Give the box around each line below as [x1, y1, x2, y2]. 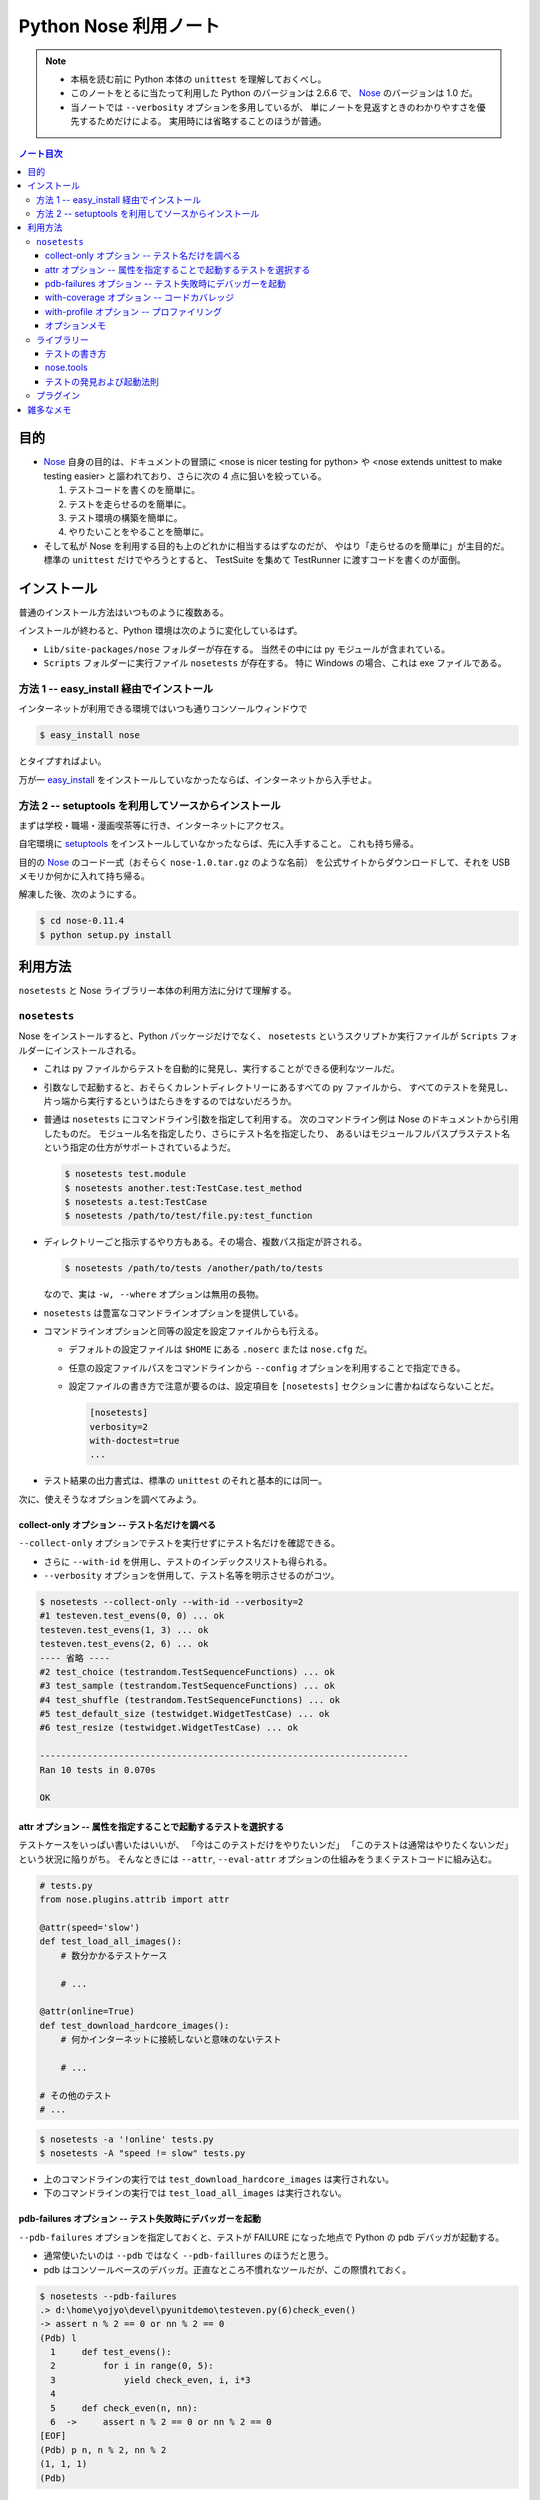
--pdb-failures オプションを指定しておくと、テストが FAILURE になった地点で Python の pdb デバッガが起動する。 [18, 2231, 505, 2243]
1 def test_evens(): [50, 2346, 172, 2358]
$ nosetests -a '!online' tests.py [39, 2133, 214, 2145]
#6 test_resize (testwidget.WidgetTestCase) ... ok [39, 1722, 299, 1734]
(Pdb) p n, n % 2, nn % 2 [39, 2444, 167, 2455]
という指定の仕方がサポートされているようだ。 [43, 1141, 237, 1154]
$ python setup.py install [39, 929, 172, 940]
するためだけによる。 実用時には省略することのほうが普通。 [78, 115, 327, 127]
